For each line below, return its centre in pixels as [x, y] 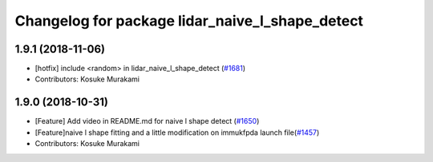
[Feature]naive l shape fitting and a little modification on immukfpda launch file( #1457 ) [177, 132]
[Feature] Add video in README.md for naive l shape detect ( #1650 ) [147, 121]
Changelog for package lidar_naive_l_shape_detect [189, 21]
